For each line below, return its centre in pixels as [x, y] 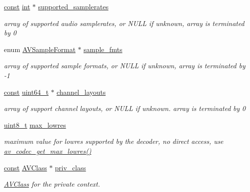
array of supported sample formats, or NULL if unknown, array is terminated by [125, 66]
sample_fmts [103, 49]
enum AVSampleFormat [40, 49]
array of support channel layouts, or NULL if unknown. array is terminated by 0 [125, 108]
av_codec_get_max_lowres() [48, 151]
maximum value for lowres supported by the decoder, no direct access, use [114, 141]
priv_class [71, 167]
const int [17, 6]
